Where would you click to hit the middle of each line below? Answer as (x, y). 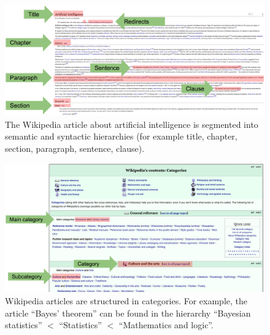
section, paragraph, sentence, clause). (75, 148)
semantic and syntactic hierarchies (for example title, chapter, (121, 136)
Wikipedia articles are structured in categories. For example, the (126, 301)
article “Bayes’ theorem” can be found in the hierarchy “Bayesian (128, 313)
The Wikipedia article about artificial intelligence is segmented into (132, 124)
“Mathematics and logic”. (166, 325)
